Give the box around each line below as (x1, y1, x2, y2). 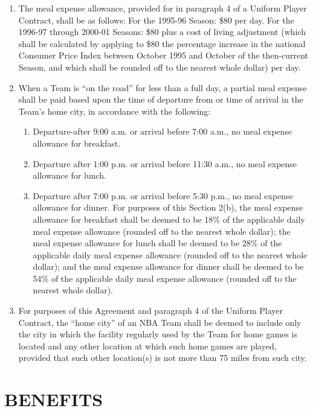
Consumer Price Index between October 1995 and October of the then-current (18, 49, 309, 62)
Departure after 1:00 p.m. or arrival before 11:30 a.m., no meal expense (33, 157, 297, 170)
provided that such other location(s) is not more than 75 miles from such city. (18, 351, 307, 364)
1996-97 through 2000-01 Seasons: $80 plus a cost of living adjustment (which (18, 25, 306, 38)
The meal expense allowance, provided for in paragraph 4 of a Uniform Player (18, 2, 307, 14)
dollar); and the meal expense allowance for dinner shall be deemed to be (33, 260, 304, 273)
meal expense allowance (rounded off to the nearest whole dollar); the (33, 225, 291, 237)
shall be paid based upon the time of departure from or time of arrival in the (18, 93, 303, 106)
